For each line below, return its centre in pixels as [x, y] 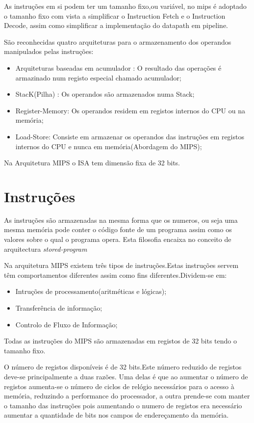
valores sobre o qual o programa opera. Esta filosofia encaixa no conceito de [118, 239]
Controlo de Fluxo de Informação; [66, 324]
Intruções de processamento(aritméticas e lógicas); [91, 291]
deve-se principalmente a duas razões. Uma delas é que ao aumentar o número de [126, 376]
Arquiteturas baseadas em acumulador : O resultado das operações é [118, 67]
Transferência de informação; [59, 308]
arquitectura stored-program [46, 249]
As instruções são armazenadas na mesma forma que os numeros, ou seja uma [121, 220]
